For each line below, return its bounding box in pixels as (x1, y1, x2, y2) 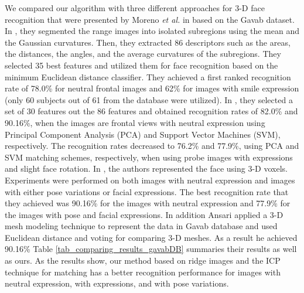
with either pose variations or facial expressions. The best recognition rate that (5, 185, 289, 197)
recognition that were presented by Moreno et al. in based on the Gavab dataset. (5, 13, 295, 25)
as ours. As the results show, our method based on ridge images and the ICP (5, 254, 281, 267)
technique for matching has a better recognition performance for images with (5, 265, 281, 278)
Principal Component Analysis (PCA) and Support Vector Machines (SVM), (5, 128, 281, 140)
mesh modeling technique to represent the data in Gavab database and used (5, 220, 278, 232)
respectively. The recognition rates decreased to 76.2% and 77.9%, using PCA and (5, 139, 299, 152)
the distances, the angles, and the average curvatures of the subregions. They (5, 47, 281, 60)
